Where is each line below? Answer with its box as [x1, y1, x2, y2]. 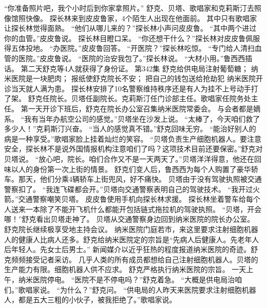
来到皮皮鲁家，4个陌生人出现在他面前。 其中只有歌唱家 [71, 12, 257, 23]
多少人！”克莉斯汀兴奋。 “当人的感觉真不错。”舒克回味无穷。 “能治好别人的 [4, 123, 256, 134]
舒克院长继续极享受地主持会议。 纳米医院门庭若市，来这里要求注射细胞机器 [4, 224, 258, 235]
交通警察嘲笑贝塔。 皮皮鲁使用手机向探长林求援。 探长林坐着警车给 [18, 194, 246, 204]
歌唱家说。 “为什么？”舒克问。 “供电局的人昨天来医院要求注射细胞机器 [18, 284, 256, 295]
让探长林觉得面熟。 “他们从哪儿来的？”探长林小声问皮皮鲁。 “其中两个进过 [4, 23, 257, 33]
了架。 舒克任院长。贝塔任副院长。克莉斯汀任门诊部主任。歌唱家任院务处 [4, 93, 251, 104]
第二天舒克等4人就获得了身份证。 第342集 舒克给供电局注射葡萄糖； [21, 63, 249, 73]
